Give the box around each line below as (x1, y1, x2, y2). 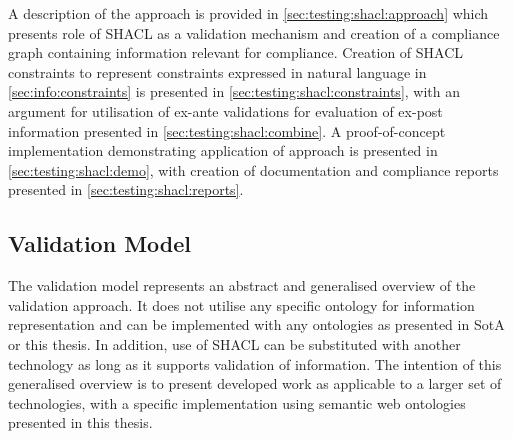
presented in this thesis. (8, 412, 153, 433)
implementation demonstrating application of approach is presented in (8, 140, 438, 161)
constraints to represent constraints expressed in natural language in (8, 61, 427, 82)
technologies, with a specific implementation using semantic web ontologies (8, 392, 466, 413)
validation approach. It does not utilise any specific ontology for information (8, 294, 475, 315)
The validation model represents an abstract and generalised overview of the (8, 275, 476, 296)
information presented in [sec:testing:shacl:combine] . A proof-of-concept (8, 120, 446, 141)
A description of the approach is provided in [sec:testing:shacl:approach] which (8, 3, 489, 23)
